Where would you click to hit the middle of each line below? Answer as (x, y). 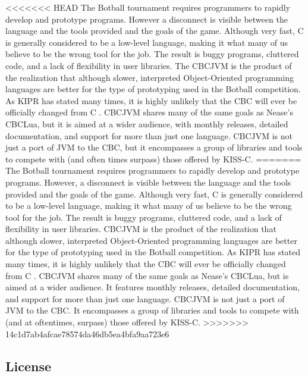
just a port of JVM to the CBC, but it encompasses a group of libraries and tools (154, 147)
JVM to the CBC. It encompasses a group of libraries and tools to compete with (152, 310)
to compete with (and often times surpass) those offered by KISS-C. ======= (153, 159)
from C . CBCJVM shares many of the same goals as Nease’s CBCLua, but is (147, 275)
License (29, 366)
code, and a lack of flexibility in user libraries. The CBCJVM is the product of (149, 65)
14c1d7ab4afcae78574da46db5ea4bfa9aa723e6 (87, 333)
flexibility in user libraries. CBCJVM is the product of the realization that (141, 229)
